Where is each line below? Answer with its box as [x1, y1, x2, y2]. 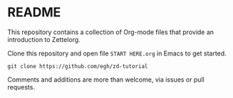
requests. [7, 82, 36, 91]
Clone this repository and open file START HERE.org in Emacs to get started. [7, 49, 227, 58]
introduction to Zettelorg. [7, 35, 81, 43]
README [7, 4, 61, 21]
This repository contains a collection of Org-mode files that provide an [7, 28, 214, 36]
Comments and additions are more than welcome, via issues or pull [7, 75, 204, 84]
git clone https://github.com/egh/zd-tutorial [7, 62, 148, 70]
